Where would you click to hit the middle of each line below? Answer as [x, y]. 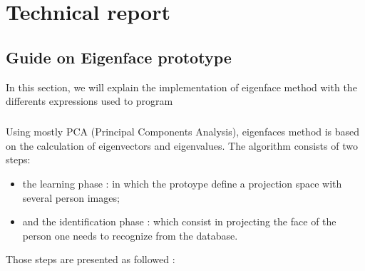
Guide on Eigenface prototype [119, 57]
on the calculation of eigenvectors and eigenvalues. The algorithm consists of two [182, 145]
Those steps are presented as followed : [91, 259]
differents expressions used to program [89, 101]
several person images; [71, 197]
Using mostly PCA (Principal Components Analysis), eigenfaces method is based [183, 132]
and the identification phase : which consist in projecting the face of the [179, 221]
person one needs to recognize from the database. [130, 235]
